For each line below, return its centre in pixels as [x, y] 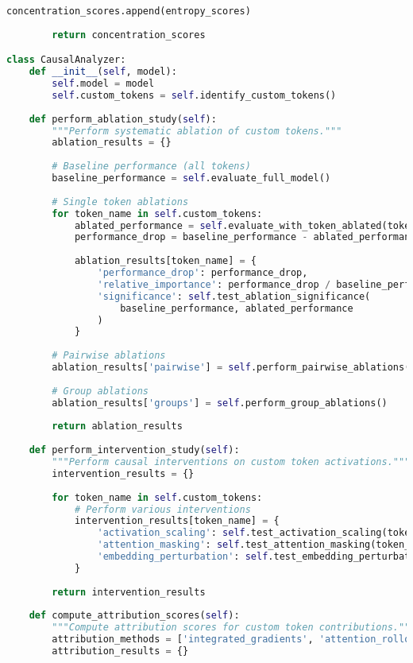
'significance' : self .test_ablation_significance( [234, 296]
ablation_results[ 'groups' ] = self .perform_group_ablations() [220, 403]
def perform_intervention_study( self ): [134, 450]
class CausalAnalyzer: [66, 60]
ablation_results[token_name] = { [166, 261]
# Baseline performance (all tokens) [151, 167]
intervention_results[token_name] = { [177, 521]
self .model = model [103, 84]
